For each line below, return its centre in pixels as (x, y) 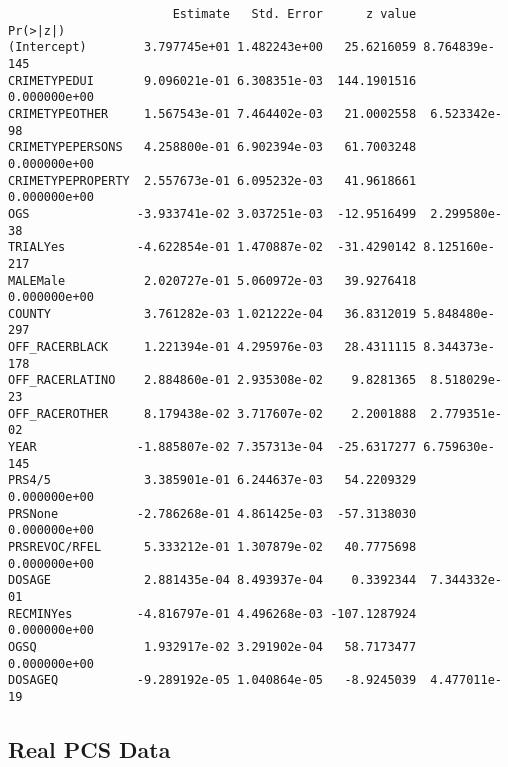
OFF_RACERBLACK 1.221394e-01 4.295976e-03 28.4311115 (212, 347)
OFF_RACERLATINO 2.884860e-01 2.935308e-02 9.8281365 (212, 380)
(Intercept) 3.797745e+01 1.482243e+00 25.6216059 (212, 47)
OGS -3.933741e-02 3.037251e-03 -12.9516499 (212, 213)
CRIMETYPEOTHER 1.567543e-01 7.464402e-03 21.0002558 (212, 113)
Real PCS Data (89, 748)
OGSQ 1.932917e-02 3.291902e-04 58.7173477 (212, 646)
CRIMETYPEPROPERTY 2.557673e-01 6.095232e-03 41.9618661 (212, 180)
